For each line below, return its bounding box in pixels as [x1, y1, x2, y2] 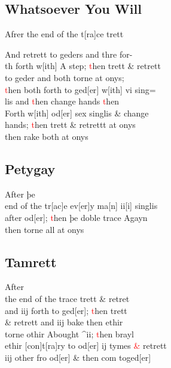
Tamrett [5, 252, 57, 271]
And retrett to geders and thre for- [5, 47, 133, 60]
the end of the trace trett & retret [5, 292, 130, 304]
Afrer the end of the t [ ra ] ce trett [5, 28, 124, 40]
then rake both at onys [5, 130, 88, 142]
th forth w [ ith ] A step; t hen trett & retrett [5, 59, 161, 72]
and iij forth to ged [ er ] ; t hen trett [5, 304, 127, 316]
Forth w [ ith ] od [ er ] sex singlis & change [5, 106, 149, 119]
